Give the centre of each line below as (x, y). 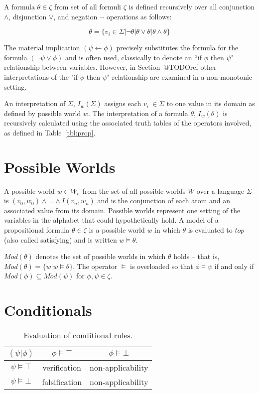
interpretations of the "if (41, 76)
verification (62, 368)
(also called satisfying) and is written (61, 239)
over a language (220, 191)
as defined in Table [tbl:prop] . (50, 132)
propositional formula (37, 230)
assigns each (123, 103)
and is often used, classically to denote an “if (133, 57)
